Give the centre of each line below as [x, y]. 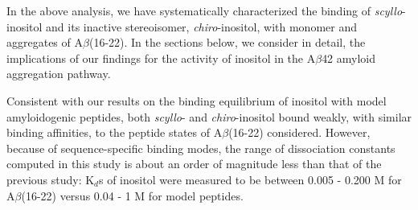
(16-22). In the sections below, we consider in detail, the [227, 42]
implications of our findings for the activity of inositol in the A [161, 58]
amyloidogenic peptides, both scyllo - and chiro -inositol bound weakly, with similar [209, 116]
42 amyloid [349, 58]
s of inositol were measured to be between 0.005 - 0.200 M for [250, 179]
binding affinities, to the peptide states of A [115, 132]
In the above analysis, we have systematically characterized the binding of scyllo [205, 10]
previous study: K [51, 179]
